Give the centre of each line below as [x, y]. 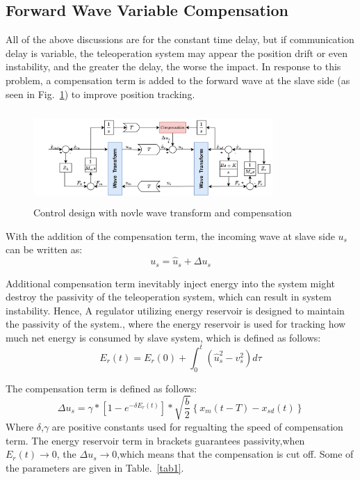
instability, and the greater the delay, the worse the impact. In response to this [173, 66]
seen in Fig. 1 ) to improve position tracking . [100, 94]
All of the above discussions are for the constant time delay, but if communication [180, 39]
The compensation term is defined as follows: [101, 388]
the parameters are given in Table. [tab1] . [95, 467]
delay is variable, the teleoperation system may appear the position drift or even [177, 53]
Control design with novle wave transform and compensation [163, 213]
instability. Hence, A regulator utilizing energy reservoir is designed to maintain [175, 310]
